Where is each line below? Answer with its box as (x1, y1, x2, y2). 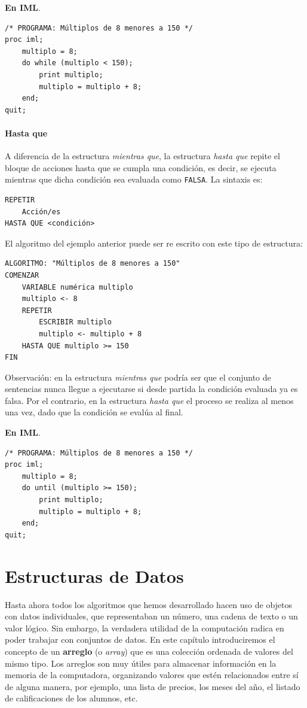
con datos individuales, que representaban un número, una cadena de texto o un (5, 610, 298, 622)
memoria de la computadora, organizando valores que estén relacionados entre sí (5, 669, 299, 681)
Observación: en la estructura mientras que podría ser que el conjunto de (5, 370, 271, 383)
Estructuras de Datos (5, 563, 184, 588)
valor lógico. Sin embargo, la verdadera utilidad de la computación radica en (5, 621, 284, 634)
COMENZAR (5, 271, 39, 279)
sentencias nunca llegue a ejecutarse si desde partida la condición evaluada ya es (5, 382, 298, 395)
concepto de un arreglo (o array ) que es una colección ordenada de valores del (5, 645, 293, 657)
